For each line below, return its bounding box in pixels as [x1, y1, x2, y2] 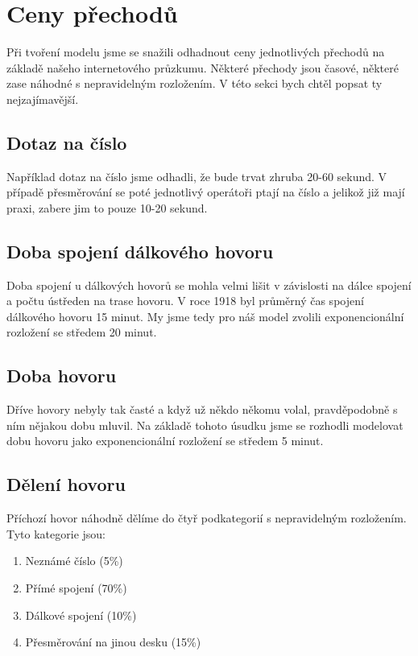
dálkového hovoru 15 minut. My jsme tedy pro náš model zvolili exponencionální [6, 307, 404, 324]
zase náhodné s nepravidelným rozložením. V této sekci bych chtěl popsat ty [6, 75, 383, 92]
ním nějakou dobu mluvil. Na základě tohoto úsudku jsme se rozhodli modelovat [6, 416, 404, 433]
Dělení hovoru [6, 472, 126, 497]
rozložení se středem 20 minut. [6, 324, 157, 340]
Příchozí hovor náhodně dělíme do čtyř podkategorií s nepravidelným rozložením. [6, 510, 407, 526]
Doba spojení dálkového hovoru [6, 238, 274, 263]
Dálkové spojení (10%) [25, 606, 137, 623]
